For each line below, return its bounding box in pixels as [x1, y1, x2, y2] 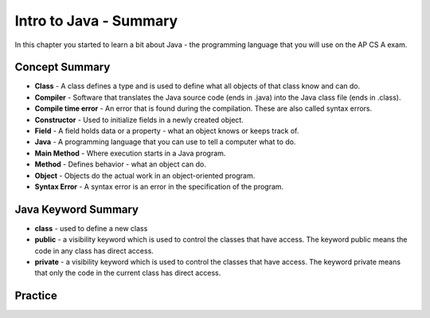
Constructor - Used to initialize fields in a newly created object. [34, 115, 244, 124]
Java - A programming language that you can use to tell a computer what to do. [34, 137, 296, 147]
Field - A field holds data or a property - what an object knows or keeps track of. [34, 126, 299, 135]
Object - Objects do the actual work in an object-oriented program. [34, 171, 256, 180]
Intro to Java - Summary [14, 12, 178, 29]
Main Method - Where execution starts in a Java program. [34, 148, 226, 158]
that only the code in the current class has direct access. [34, 268, 221, 278]
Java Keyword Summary [14, 202, 139, 216]
